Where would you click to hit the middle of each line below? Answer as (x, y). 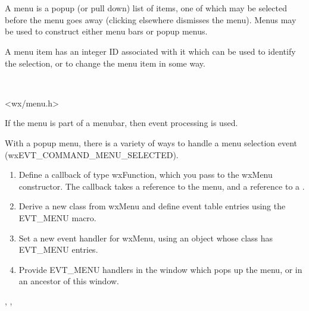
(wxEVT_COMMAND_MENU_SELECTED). (92, 154)
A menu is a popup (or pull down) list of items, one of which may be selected (146, 8)
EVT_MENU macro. (57, 217)
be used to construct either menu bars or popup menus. (106, 31)
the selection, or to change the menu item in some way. (105, 63)
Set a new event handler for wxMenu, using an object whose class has (146, 238)
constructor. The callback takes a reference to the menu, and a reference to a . (162, 186)
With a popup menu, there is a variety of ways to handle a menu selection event (151, 142)
